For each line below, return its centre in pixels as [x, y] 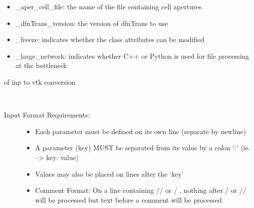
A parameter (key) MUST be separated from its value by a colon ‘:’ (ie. [143, 148]
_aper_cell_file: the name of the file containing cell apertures [109, 6]
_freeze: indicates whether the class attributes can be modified [110, 39]
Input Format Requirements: [47, 115]
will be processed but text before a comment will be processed [128, 199]
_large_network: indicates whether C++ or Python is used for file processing [132, 56]
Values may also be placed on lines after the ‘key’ [109, 173]
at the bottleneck [41, 65]
